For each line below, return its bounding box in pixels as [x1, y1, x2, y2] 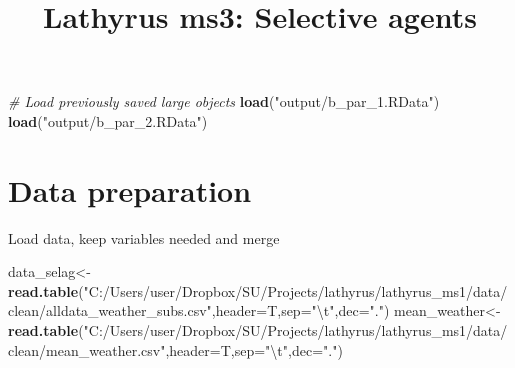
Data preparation [8, 169, 252, 210]
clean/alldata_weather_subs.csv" [8, 300, 212, 321]
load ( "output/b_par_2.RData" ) [8, 110, 208, 131]
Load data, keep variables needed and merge [8, 227, 280, 248]
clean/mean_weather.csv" [8, 339, 166, 360]
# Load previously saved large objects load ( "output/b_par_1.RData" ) [8, 91, 440, 112]
